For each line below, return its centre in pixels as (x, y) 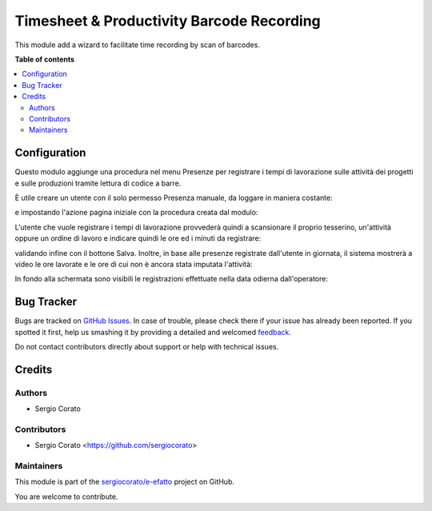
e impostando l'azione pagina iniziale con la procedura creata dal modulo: (136, 213)
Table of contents (45, 59)
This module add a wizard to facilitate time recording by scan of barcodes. (137, 45)
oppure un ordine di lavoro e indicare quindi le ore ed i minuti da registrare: (138, 238)
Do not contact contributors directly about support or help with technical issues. (147, 347)
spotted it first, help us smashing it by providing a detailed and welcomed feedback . (153, 332)
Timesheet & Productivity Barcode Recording (168, 21)
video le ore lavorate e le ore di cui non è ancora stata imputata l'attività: (134, 264)
